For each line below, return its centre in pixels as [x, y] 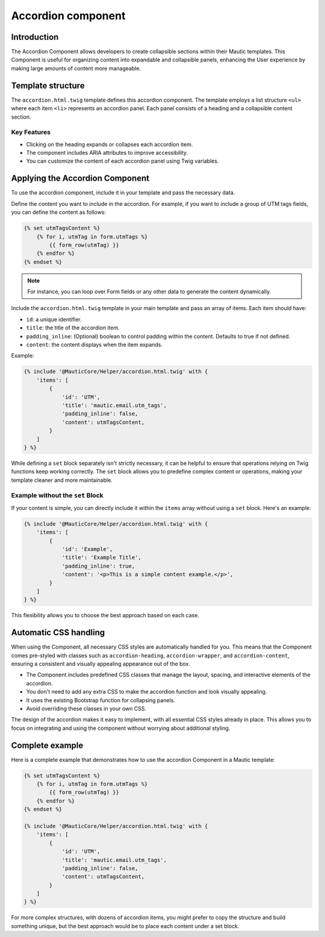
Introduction [35, 37]
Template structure [48, 85]
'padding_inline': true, [98, 566]
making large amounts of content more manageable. [76, 68]
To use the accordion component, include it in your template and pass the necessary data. [123, 193]
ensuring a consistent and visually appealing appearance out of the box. [101, 664]
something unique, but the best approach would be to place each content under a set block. [125, 926]
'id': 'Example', [87, 549]
